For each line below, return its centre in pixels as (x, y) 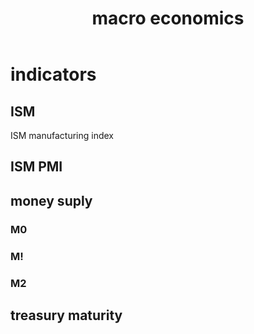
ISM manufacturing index (62, 135)
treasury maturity (66, 315)
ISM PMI (36, 167)
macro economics (168, 18)
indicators (53, 74)
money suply (51, 200)
